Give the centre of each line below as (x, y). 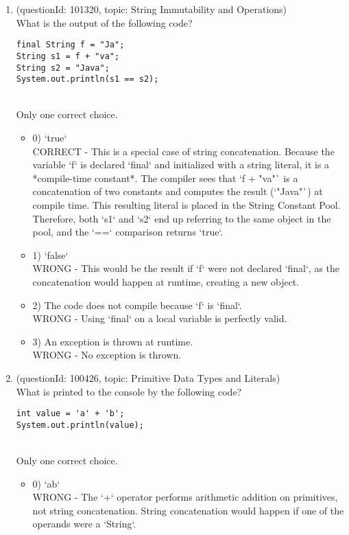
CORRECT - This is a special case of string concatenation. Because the (183, 151)
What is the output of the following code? (104, 22)
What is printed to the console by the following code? (129, 391)
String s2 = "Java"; (63, 68)
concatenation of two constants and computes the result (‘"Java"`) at (178, 191)
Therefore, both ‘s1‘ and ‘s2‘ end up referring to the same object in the (182, 218)
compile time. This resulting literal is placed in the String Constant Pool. (186, 204)
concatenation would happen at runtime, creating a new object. (166, 281)
